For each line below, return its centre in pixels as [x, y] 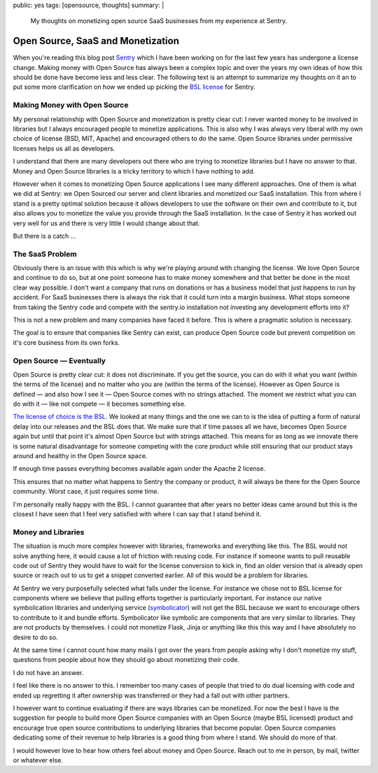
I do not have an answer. [48, 672]
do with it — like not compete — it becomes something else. [99, 404]
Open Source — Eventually [59, 360]
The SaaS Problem [45, 254]
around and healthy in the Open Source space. [80, 456]
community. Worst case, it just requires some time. [86, 491]
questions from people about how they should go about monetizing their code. [126, 660]
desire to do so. [36, 637]
